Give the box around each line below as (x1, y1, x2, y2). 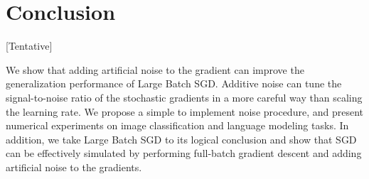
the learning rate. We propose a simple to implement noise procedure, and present (6, 104, 363, 119)
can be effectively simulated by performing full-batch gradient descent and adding (6, 146, 362, 161)
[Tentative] (6, 38, 53, 53)
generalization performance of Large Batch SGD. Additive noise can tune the (6, 76, 342, 91)
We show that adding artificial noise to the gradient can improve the (6, 62, 304, 77)
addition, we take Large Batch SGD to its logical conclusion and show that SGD (6, 131, 357, 146)
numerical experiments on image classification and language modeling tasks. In (6, 118, 349, 133)
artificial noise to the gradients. (6, 159, 142, 174)
